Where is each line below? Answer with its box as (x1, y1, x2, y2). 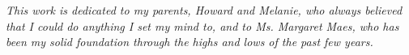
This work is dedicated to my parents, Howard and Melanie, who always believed (6, 2, 403, 18)
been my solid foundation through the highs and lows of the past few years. (6, 33, 373, 50)
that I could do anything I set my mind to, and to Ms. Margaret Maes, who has (6, 17, 399, 34)
